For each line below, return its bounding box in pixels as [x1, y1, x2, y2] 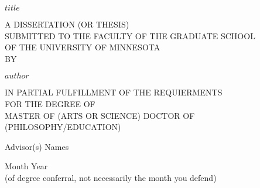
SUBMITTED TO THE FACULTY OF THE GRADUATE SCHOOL [5, 29, 255, 42]
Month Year [5, 160, 48, 172]
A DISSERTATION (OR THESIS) [5, 18, 129, 30]
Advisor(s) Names [5, 140, 69, 152]
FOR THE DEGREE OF [5, 97, 95, 110]
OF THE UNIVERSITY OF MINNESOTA [5, 41, 160, 53]
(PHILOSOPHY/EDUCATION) [5, 121, 121, 133]
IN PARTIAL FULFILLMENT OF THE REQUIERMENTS [5, 86, 223, 98]
